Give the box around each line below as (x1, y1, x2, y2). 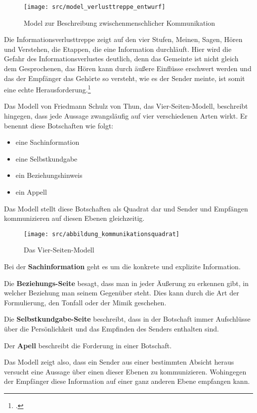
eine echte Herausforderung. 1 (4, 83, 91, 94)
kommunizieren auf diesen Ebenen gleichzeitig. (4, 213, 145, 223)
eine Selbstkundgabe (15, 153, 78, 164)
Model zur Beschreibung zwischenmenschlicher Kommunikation (24, 17, 215, 28)
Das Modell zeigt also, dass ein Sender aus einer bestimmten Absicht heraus (4, 357, 234, 367)
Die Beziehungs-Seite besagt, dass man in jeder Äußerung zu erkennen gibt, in (4, 278, 249, 288)
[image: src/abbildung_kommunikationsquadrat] (24, 230, 179, 238)
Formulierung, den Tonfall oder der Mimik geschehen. (4, 297, 167, 307)
